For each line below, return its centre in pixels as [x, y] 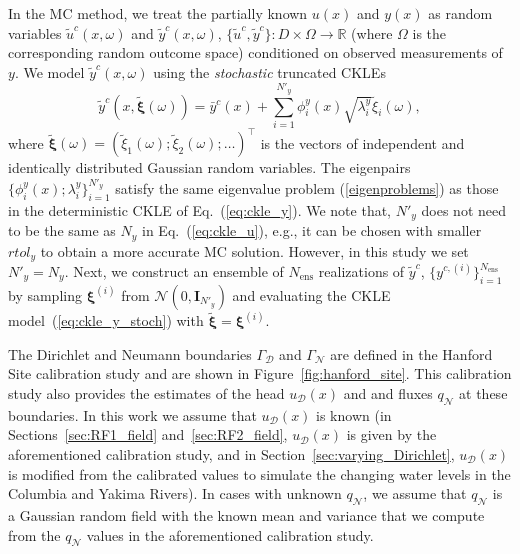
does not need [463, 209]
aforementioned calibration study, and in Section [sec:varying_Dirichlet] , [231, 454]
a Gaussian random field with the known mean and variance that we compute [246, 514]
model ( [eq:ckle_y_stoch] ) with [106, 320]
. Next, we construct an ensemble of [174, 271]
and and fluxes [388, 393]
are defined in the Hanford [411, 353]
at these [483, 393]
